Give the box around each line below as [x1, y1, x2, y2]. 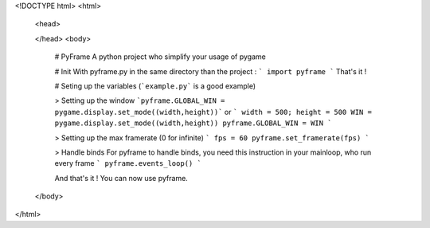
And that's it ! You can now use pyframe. [54, 173, 189, 183]
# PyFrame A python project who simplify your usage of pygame [54, 52, 266, 61]
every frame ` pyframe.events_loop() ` [54, 159, 202, 168]
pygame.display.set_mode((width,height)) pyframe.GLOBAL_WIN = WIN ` [54, 119, 332, 128]
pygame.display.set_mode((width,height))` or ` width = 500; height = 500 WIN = [54, 107, 372, 116]
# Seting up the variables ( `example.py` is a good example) [54, 81, 256, 91]
